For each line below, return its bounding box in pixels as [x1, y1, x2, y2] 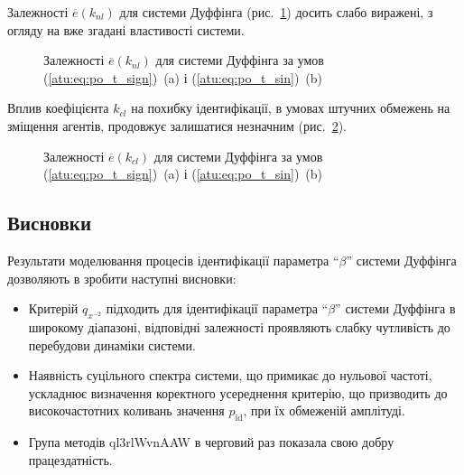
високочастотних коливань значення [28, 401, 225, 420]
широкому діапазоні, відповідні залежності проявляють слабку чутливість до [28, 317, 450, 336]
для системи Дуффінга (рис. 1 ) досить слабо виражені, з [119, 3, 433, 21]
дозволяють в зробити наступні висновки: [7, 268, 237, 287]
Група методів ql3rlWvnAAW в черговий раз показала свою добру [28, 433, 394, 452]
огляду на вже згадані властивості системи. [7, 20, 245, 39]
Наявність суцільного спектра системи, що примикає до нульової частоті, [28, 366, 432, 385]
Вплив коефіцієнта [7, 98, 109, 117]
